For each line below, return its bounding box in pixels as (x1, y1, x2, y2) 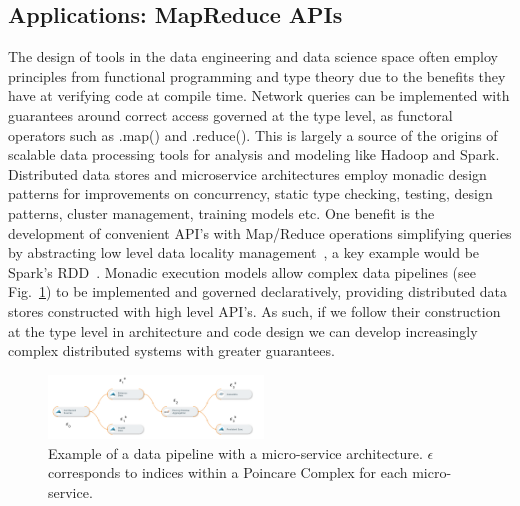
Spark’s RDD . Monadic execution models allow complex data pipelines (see (8, 261, 476, 282)
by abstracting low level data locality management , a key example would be (8, 242, 480, 263)
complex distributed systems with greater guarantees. (8, 340, 335, 361)
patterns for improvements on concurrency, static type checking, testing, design (8, 183, 493, 204)
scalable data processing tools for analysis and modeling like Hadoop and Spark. (8, 144, 500, 165)
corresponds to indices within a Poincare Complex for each (48, 462, 408, 483)
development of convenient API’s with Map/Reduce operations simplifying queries (8, 222, 512, 243)
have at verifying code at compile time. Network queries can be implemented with (8, 85, 510, 106)
